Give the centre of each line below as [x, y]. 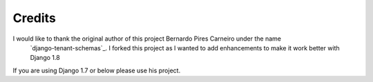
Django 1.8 [45, 58]
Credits [35, 18]
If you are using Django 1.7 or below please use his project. [97, 70]
